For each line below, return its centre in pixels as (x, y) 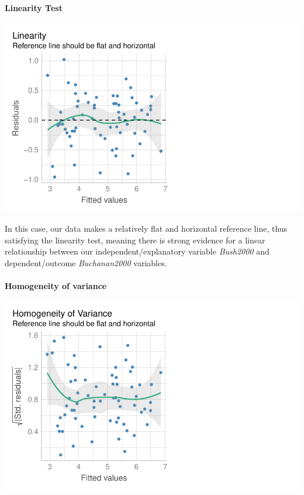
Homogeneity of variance (56, 286)
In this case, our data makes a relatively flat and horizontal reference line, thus (146, 228)
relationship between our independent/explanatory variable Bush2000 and (137, 251)
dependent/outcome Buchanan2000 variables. (86, 262)
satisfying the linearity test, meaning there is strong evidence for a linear (135, 240)
